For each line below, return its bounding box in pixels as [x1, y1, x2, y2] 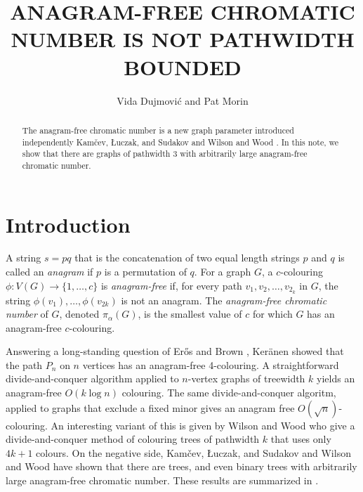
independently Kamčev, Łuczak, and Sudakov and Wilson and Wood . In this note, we [22, 136, 339, 148]
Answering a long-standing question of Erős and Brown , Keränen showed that [6, 344, 344, 358]
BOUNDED [124, 52, 242, 81]
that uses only [270, 432, 331, 446]
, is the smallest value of [138, 306, 242, 321]
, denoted [59, 306, 100, 321]
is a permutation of [104, 264, 187, 279]
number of [6, 306, 48, 321]
